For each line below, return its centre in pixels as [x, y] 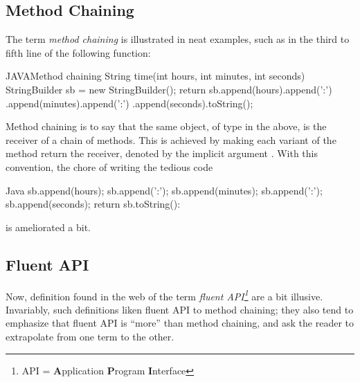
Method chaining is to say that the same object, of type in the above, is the [166, 126]
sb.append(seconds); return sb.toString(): [93, 204]
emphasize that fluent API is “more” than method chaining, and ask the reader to [180, 323]
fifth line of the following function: [78, 52]
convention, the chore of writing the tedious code [109, 166]
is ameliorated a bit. [48, 227]
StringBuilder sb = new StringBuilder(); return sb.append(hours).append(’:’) [169, 89]
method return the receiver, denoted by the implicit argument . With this [162, 153]
